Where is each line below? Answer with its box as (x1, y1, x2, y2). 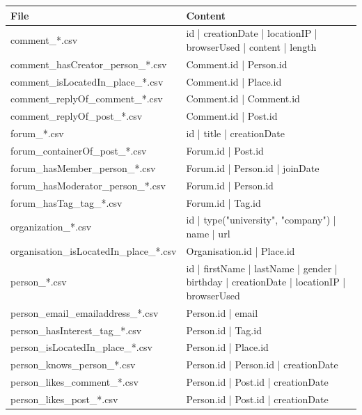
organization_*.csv (10, 219, 92, 234)
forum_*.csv (10, 126, 64, 141)
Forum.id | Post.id (186, 143, 264, 157)
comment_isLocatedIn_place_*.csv (10, 74, 164, 88)
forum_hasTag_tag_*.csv (10, 195, 123, 210)
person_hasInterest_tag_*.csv (10, 322, 142, 337)
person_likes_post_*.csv (10, 391, 118, 406)
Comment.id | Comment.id (186, 91, 300, 106)
